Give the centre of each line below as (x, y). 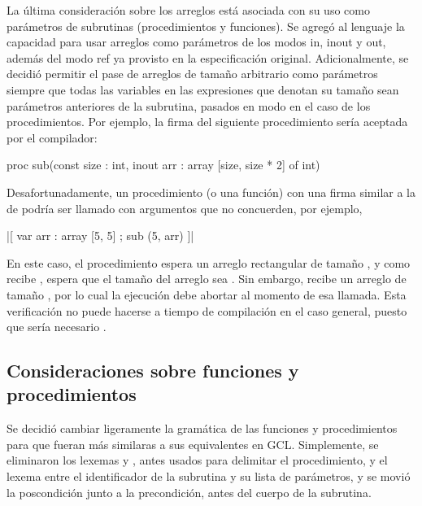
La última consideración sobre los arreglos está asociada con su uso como (188, 10)
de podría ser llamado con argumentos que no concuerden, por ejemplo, (185, 208)
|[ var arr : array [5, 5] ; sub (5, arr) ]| (100, 236)
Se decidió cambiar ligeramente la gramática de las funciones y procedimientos (202, 428)
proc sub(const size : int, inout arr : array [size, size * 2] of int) (163, 165)
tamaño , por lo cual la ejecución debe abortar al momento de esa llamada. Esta (207, 294)
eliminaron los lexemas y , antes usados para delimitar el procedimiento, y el (197, 460)
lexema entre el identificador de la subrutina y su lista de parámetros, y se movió (209, 476)
